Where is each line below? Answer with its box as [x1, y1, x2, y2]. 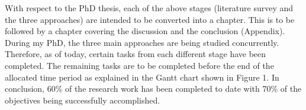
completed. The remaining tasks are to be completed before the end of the [5, 59, 274, 71]
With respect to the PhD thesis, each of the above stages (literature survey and [5, 2, 294, 14]
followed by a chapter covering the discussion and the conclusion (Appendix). [5, 25, 285, 37]
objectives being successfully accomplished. [5, 94, 160, 106]
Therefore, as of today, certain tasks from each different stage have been [5, 48, 266, 60]
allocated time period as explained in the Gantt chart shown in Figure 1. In [5, 71, 279, 83]
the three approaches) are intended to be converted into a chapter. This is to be [5, 13, 295, 25]
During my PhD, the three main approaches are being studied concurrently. [5, 36, 279, 48]
